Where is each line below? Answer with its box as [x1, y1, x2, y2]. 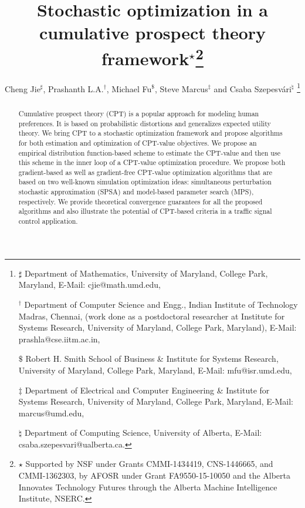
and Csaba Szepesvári [213, 82, 292, 95]
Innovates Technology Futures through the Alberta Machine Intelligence [18, 480, 277, 493]
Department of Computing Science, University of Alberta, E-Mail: [24, 426, 262, 439]
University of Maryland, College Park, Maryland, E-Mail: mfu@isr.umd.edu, [18, 364, 292, 376]
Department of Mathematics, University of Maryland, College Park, [24, 267, 268, 279]
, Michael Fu [106, 82, 152, 95]
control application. [18, 216, 78, 226]
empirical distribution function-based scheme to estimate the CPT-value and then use [18, 147, 280, 157]
